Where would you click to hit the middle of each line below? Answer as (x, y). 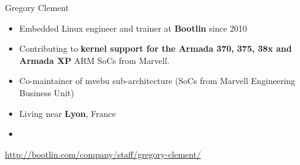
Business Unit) (47, 92)
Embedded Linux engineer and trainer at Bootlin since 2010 (133, 28)
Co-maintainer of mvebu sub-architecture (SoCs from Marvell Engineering (157, 81)
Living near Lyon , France (68, 113)
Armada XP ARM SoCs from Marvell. (94, 60)
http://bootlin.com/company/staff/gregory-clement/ (103, 154)
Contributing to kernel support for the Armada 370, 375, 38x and (155, 48)
